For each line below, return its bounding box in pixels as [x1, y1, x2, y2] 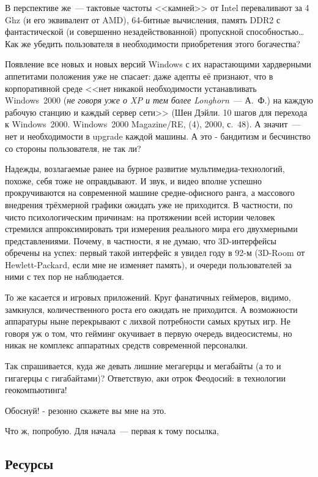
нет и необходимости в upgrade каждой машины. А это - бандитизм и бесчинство [5, 129, 311, 142]
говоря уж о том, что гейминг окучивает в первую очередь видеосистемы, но [5, 326, 292, 339]
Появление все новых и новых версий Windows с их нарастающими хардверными [5, 58, 311, 70]
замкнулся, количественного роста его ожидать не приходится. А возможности [5, 302, 298, 315]
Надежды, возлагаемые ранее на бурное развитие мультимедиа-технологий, [5, 162, 285, 175]
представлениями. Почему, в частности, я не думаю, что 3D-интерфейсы [5, 234, 276, 247]
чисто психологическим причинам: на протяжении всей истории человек [5, 210, 275, 223]
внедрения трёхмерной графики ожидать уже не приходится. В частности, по [5, 198, 293, 211]
